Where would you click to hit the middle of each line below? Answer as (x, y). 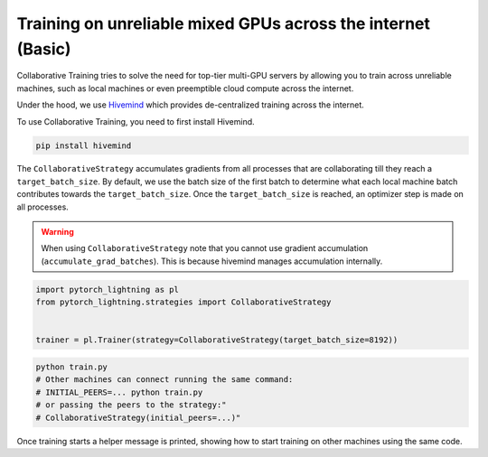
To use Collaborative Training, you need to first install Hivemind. (136, 121)
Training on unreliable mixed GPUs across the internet (224, 23)
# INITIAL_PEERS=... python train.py (119, 392)
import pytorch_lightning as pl (108, 289)
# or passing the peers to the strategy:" (131, 405)
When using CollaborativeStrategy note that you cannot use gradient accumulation (205, 248)
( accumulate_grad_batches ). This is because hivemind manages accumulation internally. (212, 261)
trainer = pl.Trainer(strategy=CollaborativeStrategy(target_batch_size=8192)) (217, 340)
